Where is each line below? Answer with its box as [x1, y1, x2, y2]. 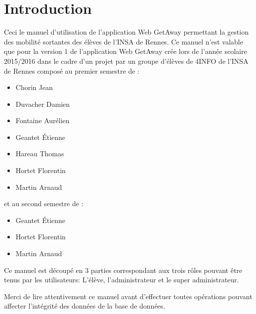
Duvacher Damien [15, 98, 70, 109]
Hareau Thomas [15, 148, 64, 159]
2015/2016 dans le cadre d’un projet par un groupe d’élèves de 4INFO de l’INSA [4, 55, 249, 66]
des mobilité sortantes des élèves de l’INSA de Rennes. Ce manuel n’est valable [4, 36, 243, 46]
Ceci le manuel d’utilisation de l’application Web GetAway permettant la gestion [4, 27, 249, 37]
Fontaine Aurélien [15, 115, 70, 126]
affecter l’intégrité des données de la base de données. [4, 301, 166, 311]
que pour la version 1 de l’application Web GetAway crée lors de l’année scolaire [4, 46, 247, 56]
